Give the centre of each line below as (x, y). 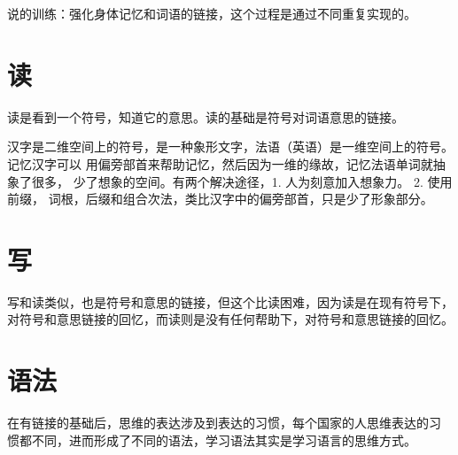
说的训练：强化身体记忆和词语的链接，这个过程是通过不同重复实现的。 (212, 13)
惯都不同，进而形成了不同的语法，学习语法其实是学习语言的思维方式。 (212, 440)
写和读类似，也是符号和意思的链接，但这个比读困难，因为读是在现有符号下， (230, 301)
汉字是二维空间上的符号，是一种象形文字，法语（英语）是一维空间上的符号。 (230, 147)
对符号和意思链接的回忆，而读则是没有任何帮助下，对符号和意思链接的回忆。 (230, 319)
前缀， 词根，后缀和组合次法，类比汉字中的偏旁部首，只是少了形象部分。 (220, 199)
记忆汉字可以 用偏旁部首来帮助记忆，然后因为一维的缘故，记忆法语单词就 (220, 163)
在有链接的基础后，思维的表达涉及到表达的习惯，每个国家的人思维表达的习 (224, 423)
